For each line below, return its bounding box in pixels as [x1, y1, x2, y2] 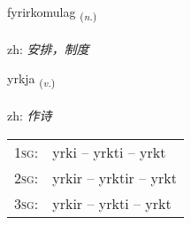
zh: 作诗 [7, 106, 52, 125]
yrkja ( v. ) [7, 69, 56, 90]
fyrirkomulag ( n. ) [7, 3, 97, 23]
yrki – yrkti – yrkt [52, 141, 166, 162]
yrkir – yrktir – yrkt [52, 167, 177, 188]
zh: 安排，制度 [7, 39, 89, 58]
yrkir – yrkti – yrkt [52, 192, 172, 213]
